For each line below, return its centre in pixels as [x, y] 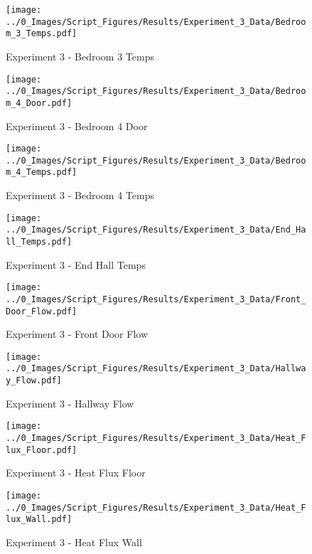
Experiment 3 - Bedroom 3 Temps [80, 56]
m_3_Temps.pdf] [42, 34]
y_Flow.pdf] [34, 381]
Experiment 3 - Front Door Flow [77, 334]
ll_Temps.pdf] [39, 242]
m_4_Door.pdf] [39, 103]
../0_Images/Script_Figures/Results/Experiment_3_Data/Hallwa [156, 369]
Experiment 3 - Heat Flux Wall [74, 542]
